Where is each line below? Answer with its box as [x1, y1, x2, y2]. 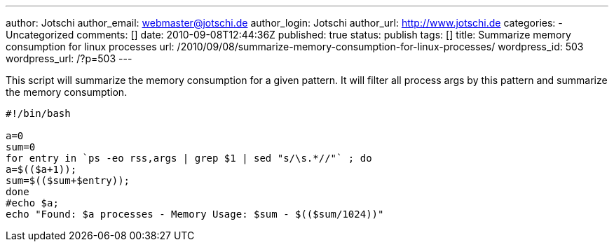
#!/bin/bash [6, 108, 71, 119]
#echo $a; [6, 197, 59, 209]
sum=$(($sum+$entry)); [6, 175, 130, 186]
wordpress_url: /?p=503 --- [6, 52, 132, 64]
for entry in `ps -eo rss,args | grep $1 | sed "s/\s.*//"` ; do [6, 153, 372, 164]
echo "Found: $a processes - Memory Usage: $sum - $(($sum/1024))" [6, 209, 384, 220]
